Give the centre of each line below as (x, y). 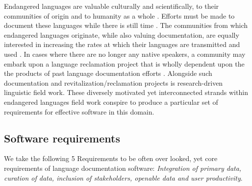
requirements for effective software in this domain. (79, 111)
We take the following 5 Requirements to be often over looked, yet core (111, 158)
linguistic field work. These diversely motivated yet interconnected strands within (126, 92)
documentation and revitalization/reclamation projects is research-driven (113, 82)
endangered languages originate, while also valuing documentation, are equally (122, 35)
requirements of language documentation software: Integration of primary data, (123, 168)
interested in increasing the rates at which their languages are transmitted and (122, 44)
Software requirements (62, 138)
